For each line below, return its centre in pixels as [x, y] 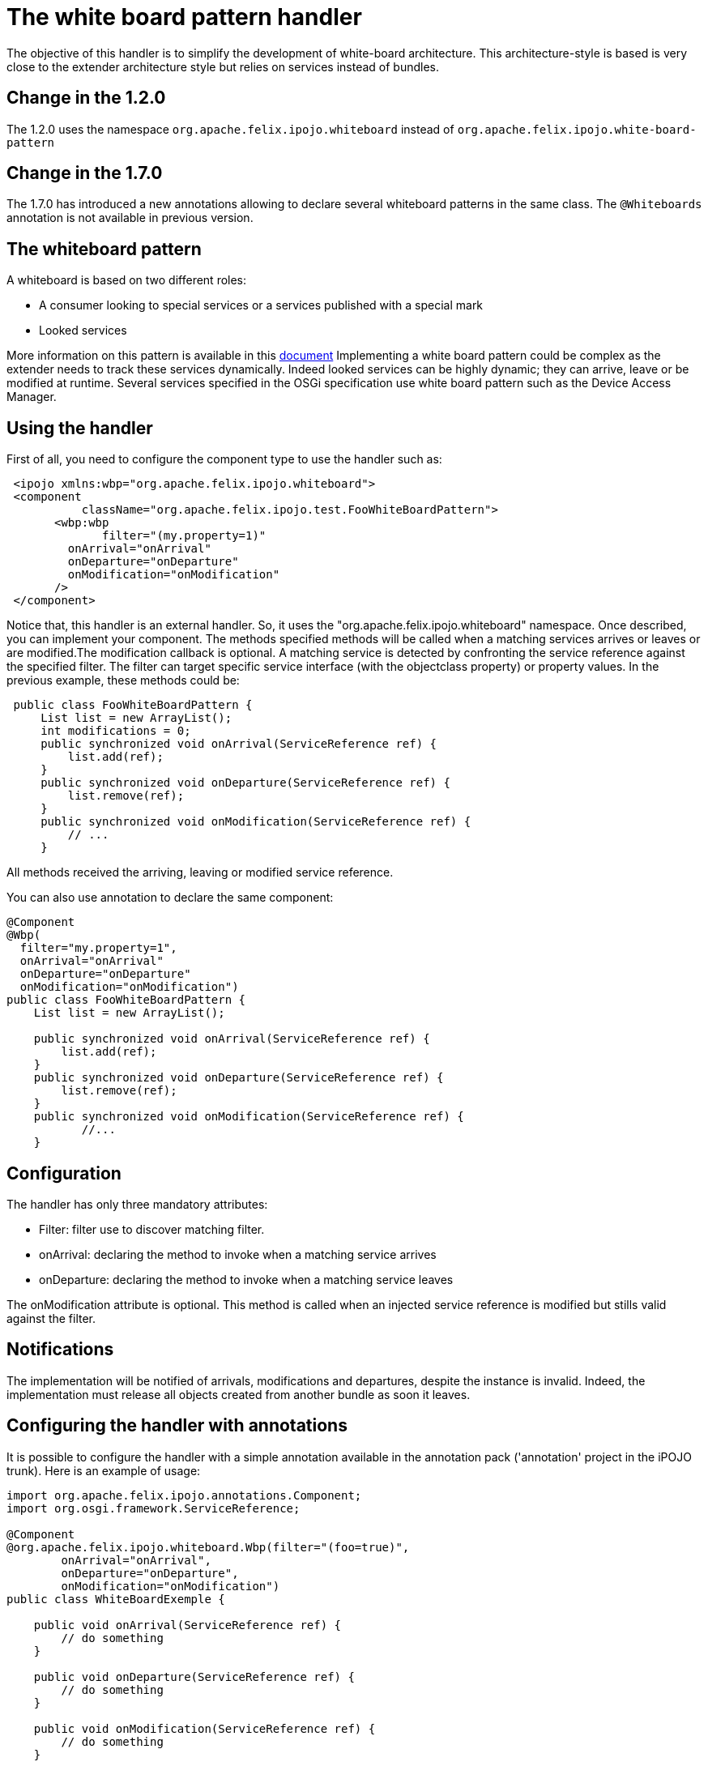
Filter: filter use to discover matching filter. [152, 1229]
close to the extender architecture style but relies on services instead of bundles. [223, 66]
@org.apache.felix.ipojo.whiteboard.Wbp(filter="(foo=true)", [208, 1547]
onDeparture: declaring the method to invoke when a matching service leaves [246, 1279]
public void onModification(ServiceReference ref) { [205, 1728]
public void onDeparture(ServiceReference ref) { [194, 1676]
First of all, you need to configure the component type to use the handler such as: [224, 459]
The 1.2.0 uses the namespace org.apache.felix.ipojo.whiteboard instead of [230, 129]
